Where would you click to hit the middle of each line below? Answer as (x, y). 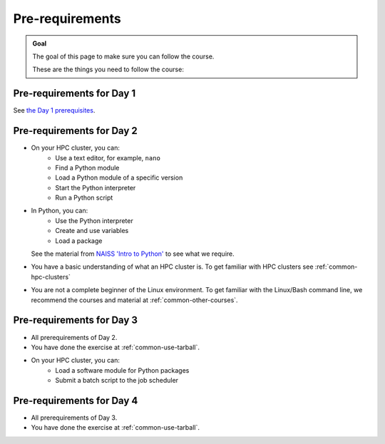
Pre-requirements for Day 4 (76, 400)
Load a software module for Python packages (122, 370)
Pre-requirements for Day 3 (76, 320)
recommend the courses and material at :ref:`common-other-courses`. (134, 300)
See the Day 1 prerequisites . (54, 110)
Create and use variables (92, 231)
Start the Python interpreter (96, 187)
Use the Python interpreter (94, 220)
